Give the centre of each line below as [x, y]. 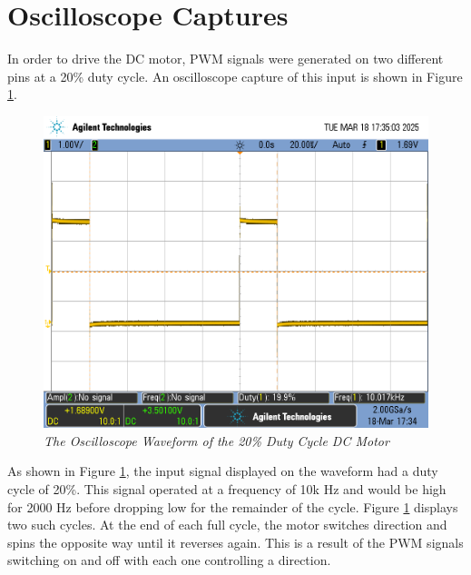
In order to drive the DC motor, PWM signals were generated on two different [226, 59]
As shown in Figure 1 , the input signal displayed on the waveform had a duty [223, 471]
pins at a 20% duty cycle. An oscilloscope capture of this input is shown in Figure [235, 76]
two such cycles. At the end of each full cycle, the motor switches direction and [227, 525]
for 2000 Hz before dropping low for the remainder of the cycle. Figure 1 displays [233, 506]
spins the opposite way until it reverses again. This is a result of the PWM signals [235, 542]
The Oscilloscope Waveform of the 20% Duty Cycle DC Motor [216, 440]
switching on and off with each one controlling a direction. [169, 560]
